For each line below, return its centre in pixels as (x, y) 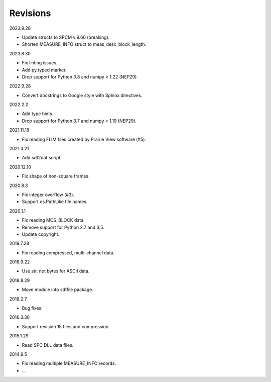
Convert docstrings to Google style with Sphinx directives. (82, 95)
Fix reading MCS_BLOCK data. (53, 220)
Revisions (30, 13)
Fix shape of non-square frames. (56, 176)
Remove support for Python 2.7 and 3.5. (63, 227)
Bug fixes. (32, 308)
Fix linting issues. (40, 63)
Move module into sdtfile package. (58, 290)
